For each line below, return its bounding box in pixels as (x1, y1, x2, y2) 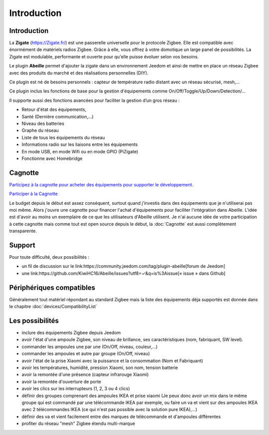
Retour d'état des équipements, (21, 106, 87, 112)
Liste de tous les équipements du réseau (21, 134, 105, 140)
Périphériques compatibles (9, 283, 96, 292)
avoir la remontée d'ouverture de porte (21, 379, 102, 385)
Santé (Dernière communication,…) (21, 113, 94, 119)
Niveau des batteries (21, 120, 65, 126)
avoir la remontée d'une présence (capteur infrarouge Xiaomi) (21, 372, 149, 378)
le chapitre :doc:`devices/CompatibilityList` (9, 304, 97, 310)
